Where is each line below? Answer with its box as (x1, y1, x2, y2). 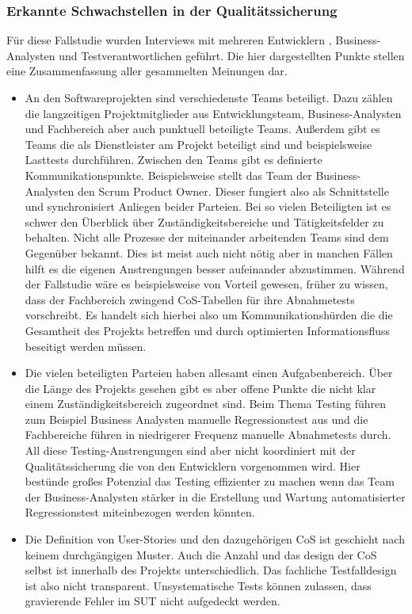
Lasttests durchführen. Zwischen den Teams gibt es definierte (25, 151, 322, 168)
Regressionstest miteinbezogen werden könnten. (25, 504, 255, 521)
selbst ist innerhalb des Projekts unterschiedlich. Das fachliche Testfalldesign (25, 562, 397, 578)
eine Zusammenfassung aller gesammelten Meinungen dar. (6, 63, 288, 79)
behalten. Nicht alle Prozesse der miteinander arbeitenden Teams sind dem (25, 229, 389, 246)
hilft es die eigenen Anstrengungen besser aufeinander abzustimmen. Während (25, 260, 405, 276)
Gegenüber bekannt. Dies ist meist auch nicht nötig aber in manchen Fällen (25, 244, 393, 261)
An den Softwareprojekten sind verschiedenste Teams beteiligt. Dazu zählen (25, 90, 393, 105)
